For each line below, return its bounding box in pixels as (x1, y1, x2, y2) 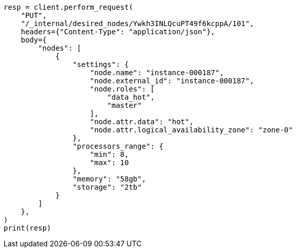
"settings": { (72, 60, 129, 68)
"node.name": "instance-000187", (90, 68, 224, 77)
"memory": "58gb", (72, 175, 146, 183)
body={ (20, 36, 47, 44)
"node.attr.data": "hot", (90, 118, 194, 126)
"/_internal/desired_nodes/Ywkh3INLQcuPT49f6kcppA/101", (20, 19, 254, 28)
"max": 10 (90, 158, 129, 167)
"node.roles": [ (90, 85, 155, 93)
